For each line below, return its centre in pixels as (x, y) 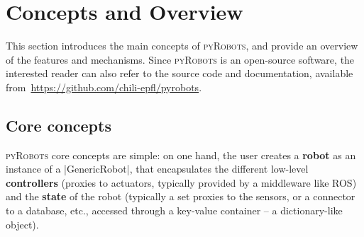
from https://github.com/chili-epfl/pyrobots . (104, 87)
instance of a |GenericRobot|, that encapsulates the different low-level (157, 169)
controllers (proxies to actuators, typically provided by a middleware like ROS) (181, 182)
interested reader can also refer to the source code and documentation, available (180, 73)
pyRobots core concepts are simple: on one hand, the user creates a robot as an (181, 155)
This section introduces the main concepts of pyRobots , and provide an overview (182, 46)
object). (22, 224)
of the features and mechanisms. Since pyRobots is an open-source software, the (180, 59)
